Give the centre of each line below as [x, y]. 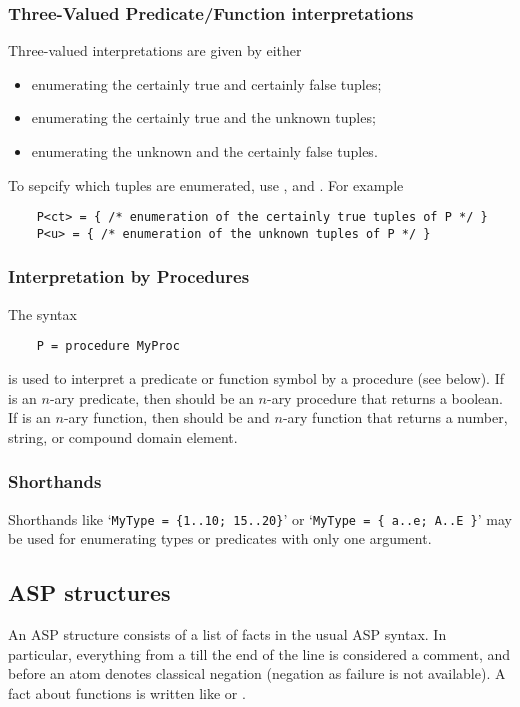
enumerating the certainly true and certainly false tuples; [206, 83]
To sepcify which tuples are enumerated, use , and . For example [206, 184]
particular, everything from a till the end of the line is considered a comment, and [259, 653]
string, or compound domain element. [123, 436]
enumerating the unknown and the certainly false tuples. [204, 151]
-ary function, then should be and [166, 417]
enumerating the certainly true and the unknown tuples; [203, 117]
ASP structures [89, 592]
